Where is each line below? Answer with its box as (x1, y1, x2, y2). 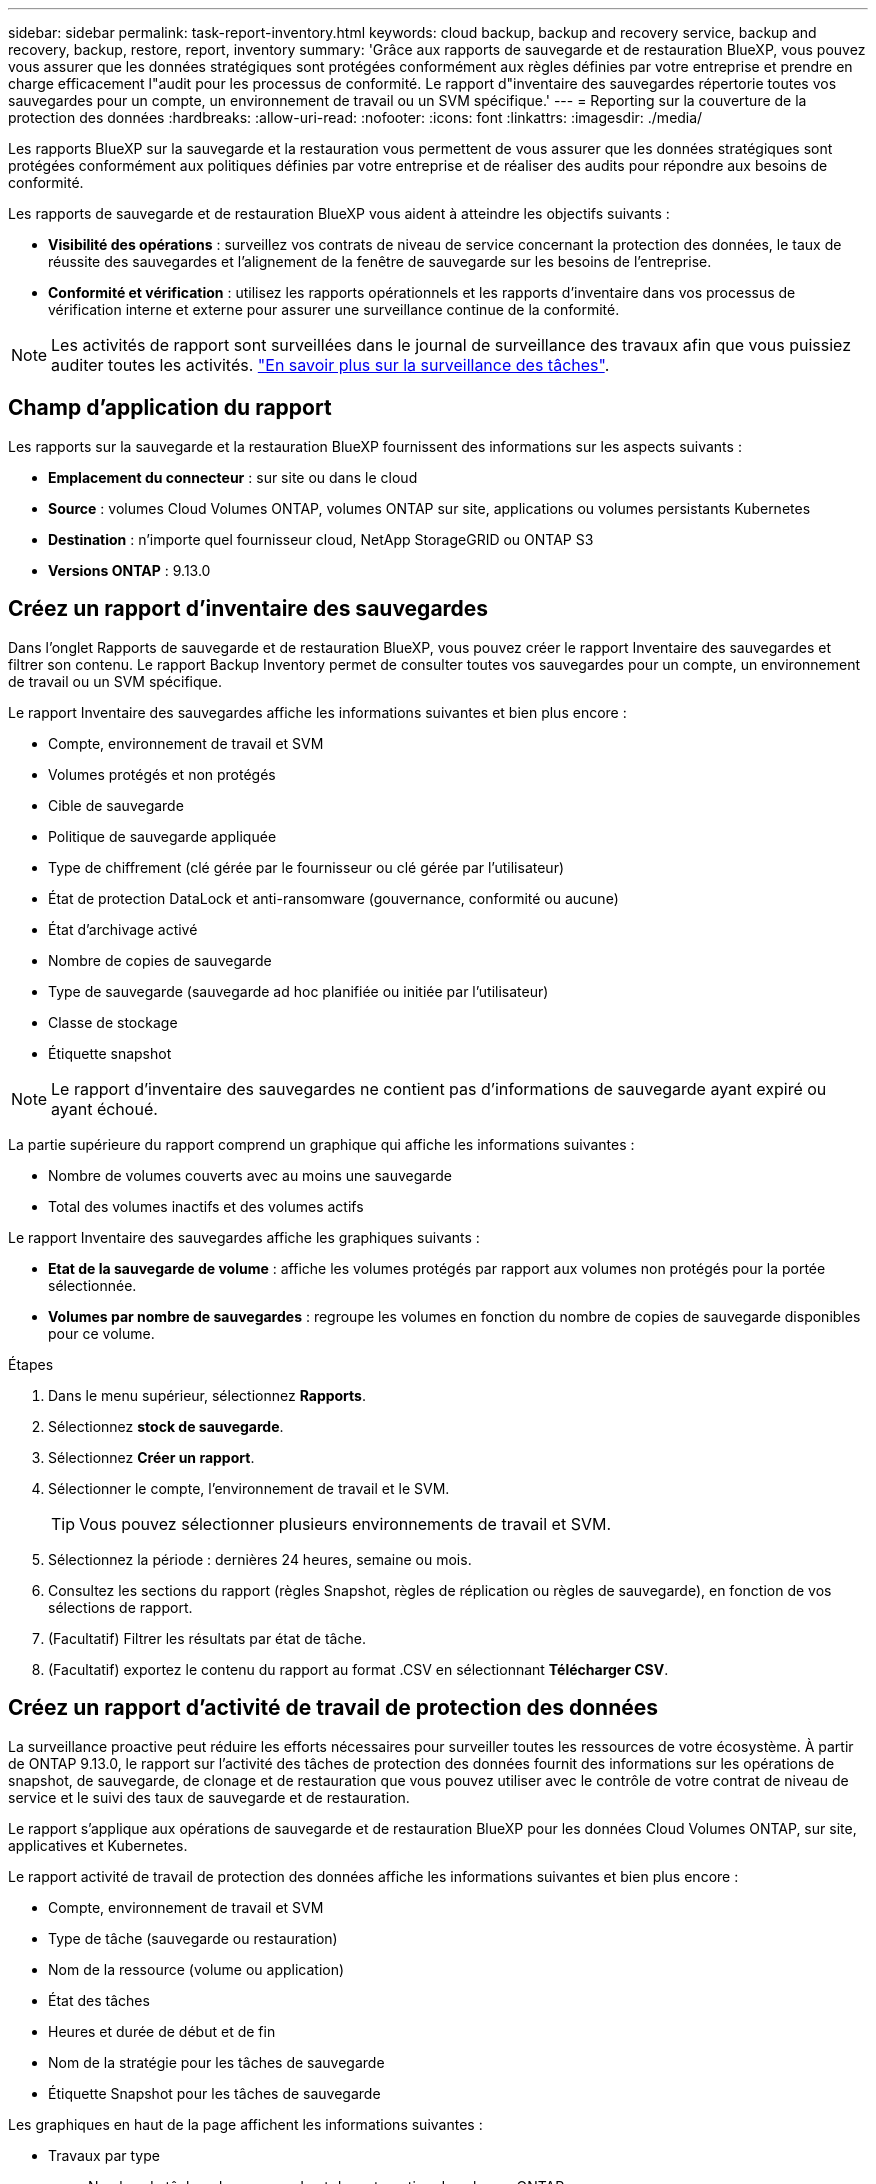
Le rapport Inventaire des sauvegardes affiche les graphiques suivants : (8, 1228, 480, 1246)
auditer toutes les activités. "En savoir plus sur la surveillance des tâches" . (51, 355, 610, 375)
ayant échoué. (51, 1098, 158, 1119)
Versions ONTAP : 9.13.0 (48, 561, 211, 579)
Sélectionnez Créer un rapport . (48, 1448, 255, 1466)
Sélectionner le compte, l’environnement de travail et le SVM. (48, 1479, 450, 1497)
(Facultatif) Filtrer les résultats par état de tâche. (48, 1629, 366, 1647)
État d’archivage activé (48, 920, 198, 938)
